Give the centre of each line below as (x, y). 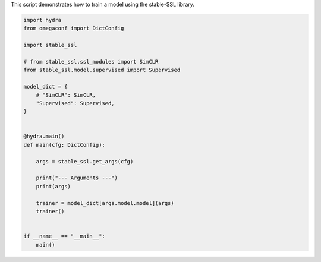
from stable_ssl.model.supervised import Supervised (102, 70)
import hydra (43, 20)
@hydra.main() (44, 136)
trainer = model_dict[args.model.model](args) (105, 203)
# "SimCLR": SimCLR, (66, 95)
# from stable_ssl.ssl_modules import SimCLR (91, 61)
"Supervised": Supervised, (75, 103)
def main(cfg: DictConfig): (64, 145)
